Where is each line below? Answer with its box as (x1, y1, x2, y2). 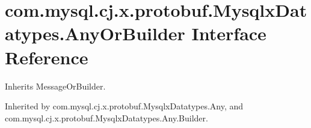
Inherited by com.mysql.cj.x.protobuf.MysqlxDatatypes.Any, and (5, 100, 244, 112)
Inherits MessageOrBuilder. (5, 79, 106, 92)
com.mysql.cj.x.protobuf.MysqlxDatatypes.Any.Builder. (5, 111, 208, 124)
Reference (5, 44, 88, 69)
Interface (191, 21, 266, 46)
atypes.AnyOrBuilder (5, 21, 185, 46)
